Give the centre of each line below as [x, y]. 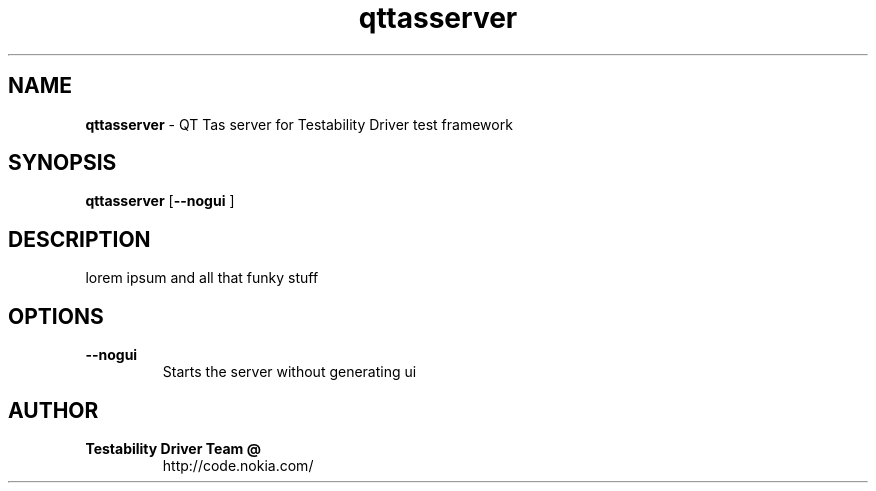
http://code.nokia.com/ [238, 465]
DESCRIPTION [79, 239]
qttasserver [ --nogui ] [160, 201]
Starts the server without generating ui [289, 372]
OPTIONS [56, 316]
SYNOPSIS [62, 163]
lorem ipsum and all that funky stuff [202, 278]
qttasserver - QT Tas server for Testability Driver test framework [299, 124]
